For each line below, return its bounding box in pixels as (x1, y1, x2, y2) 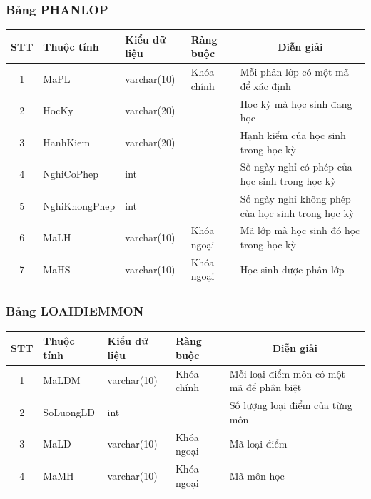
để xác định (240, 78, 291, 93)
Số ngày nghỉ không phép (240, 191, 351, 206)
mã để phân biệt (229, 380, 302, 395)
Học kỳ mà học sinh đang (240, 96, 352, 111)
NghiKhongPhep (43, 198, 116, 213)
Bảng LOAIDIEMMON (6, 302, 144, 320)
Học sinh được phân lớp (240, 261, 345, 276)
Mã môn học (229, 468, 285, 483)
